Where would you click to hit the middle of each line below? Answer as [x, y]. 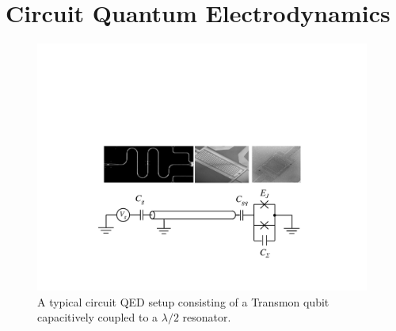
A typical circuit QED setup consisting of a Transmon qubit [183, 301]
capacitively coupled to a [98, 317]
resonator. [207, 317]
